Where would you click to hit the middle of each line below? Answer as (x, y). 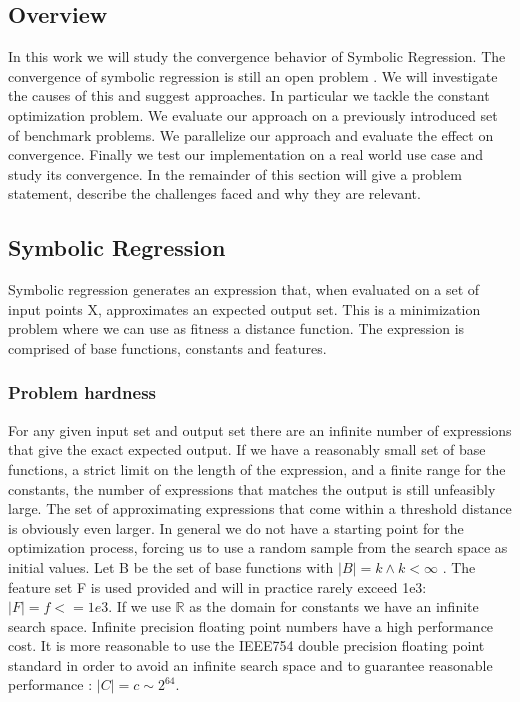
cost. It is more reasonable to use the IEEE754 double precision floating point (246, 645)
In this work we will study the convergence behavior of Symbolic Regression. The (257, 56)
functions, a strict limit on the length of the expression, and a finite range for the (257, 468)
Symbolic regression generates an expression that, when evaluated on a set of (244, 289)
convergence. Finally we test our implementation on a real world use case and (245, 154)
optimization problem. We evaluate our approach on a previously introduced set (253, 114)
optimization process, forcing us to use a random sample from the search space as (258, 547)
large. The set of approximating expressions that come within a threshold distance (260, 508)
